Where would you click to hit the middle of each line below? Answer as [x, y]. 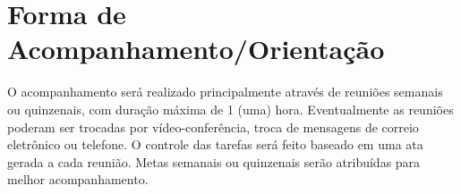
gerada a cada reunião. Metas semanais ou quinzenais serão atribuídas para [214, 161]
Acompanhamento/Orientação [196, 49]
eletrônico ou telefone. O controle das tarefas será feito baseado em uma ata [215, 144]
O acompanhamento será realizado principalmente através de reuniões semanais [225, 92]
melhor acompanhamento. [78, 179]
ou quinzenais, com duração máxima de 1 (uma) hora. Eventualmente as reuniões [230, 109]
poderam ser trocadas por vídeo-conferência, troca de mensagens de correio [213, 127]
